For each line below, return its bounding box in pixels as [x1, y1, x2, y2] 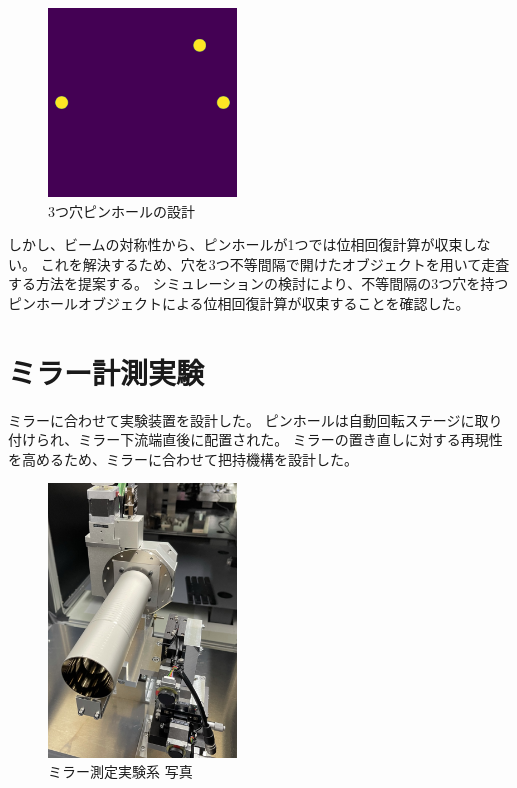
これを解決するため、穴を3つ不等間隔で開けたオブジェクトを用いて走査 [40, 253, 510, 274]
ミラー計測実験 [8, 351, 205, 392]
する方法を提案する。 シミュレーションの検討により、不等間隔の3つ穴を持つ [8, 273, 509, 294]
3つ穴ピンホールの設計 [48, 200, 195, 221]
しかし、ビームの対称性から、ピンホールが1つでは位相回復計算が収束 [8, 234, 463, 255]
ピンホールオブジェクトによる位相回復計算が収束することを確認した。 [8, 292, 470, 313]
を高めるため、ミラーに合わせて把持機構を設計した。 [8, 448, 358, 469]
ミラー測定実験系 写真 [48, 761, 193, 782]
